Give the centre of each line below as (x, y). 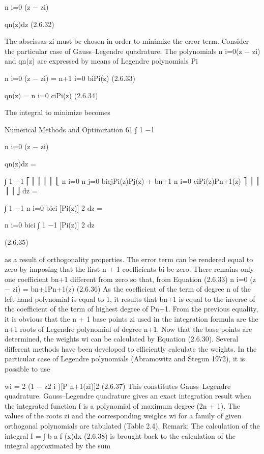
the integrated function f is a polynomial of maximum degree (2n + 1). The (122, 405)
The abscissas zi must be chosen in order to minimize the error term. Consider (127, 41)
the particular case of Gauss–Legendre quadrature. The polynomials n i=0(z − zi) (133, 51)
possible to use (27, 369)
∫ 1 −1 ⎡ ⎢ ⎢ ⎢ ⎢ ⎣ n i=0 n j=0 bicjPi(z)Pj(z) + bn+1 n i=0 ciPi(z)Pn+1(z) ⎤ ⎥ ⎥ (132, 180)
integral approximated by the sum (58, 446)
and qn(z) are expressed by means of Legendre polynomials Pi (101, 61)
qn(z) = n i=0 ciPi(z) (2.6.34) (51, 95)
